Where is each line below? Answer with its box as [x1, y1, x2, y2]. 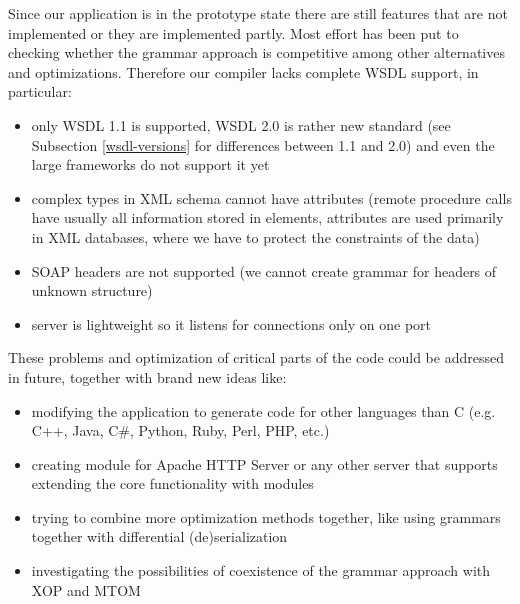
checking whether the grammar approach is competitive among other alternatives [8, 42, 505, 63]
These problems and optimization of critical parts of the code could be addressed [8, 347, 504, 368]
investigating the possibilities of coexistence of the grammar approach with [31, 560, 491, 581]
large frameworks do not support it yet [31, 154, 270, 175]
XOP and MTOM [31, 579, 141, 600]
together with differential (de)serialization [31, 526, 288, 547]
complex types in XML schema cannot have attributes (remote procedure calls [31, 187, 512, 208]
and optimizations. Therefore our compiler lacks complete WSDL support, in [8, 61, 479, 82]
